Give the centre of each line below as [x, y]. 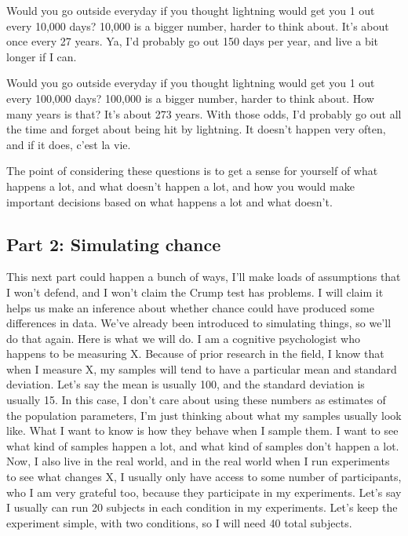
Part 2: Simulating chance [114, 244]
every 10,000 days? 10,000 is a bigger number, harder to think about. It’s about [198, 26]
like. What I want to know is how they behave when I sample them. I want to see [202, 430]
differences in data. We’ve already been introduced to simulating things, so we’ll [199, 323]
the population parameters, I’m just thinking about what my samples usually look [204, 415]
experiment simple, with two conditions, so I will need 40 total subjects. [179, 522]
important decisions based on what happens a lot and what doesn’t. [169, 201]
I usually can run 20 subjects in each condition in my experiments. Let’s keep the [202, 507]
